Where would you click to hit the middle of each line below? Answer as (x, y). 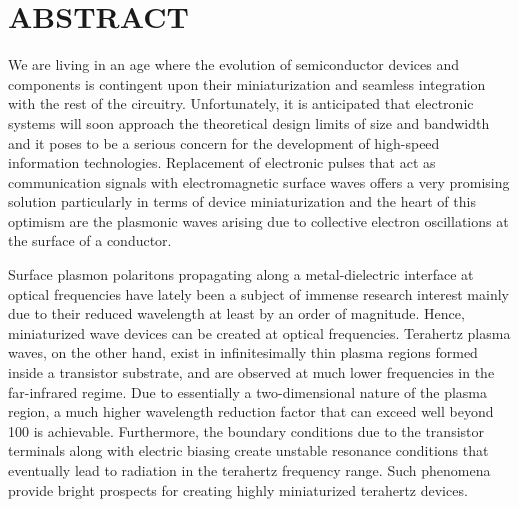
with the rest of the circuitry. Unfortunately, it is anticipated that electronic (241, 103)
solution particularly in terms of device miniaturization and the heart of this (242, 201)
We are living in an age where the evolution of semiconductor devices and (233, 64)
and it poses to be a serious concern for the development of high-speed (224, 142)
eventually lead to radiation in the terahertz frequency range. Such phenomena (249, 470)
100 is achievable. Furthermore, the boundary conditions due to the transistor (246, 430)
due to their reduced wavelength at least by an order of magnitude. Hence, (236, 313)
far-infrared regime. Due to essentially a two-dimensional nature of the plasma (248, 391)
